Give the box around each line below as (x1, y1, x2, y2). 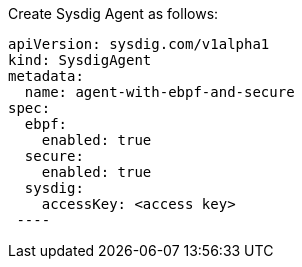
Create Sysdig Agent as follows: (8, 5, 219, 22)
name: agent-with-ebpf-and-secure (24, 84, 295, 100)
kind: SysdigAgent (8, 52, 152, 68)
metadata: (8, 68, 84, 84)
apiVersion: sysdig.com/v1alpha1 (8, 36, 270, 52)
